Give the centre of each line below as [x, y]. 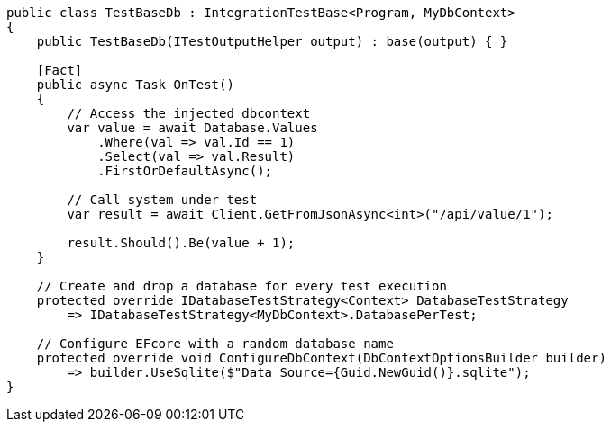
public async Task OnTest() [135, 85]
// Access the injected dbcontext [189, 113]
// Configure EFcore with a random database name [215, 344]
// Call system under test [162, 200]
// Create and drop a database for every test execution [242, 286]
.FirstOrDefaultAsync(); [185, 171]
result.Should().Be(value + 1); [181, 243]
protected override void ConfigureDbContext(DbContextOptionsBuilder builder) [321, 358]
